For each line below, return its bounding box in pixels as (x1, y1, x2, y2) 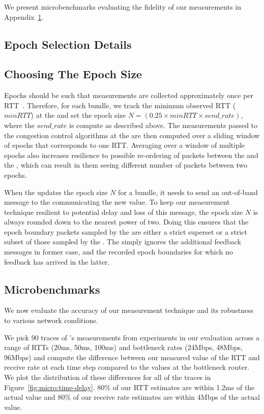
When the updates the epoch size (4, 186, 108, 197)
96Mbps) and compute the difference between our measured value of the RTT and (4, 352, 260, 362)
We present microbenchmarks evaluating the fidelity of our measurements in (4, 2, 241, 12)
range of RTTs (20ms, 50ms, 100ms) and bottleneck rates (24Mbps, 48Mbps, (4, 342, 243, 353)
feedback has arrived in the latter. (4, 256, 110, 267)
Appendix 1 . (4, 11, 44, 22)
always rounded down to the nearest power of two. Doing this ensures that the (4, 216, 249, 227)
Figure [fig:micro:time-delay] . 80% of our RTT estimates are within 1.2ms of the (4, 381, 255, 392)
